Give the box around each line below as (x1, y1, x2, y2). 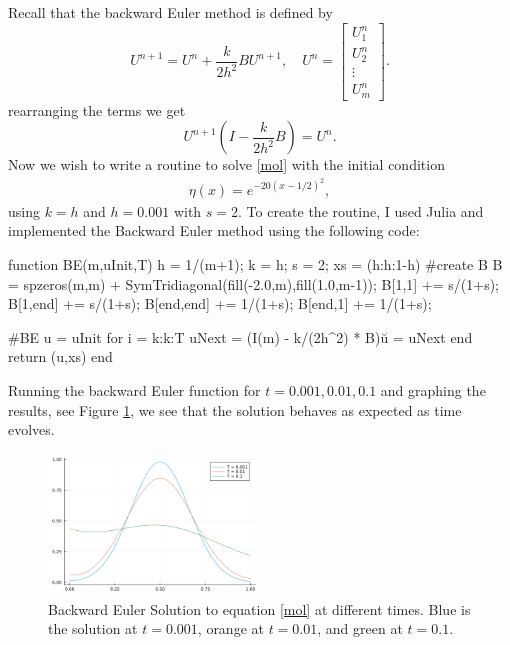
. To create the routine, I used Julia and (238, 200, 484, 221)
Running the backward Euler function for (8, 380, 261, 401)
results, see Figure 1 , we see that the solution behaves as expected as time (8, 399, 462, 420)
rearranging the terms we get (8, 99, 186, 120)
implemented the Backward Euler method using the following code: (8, 220, 420, 241)
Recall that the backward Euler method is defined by (8, 2, 333, 22)
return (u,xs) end (8, 346, 113, 367)
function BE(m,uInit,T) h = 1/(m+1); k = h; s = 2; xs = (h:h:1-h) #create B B (8, 254, 503, 275)
